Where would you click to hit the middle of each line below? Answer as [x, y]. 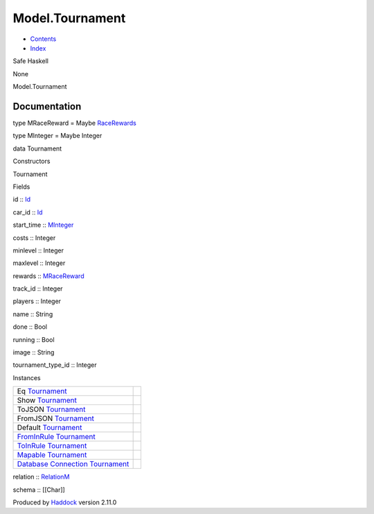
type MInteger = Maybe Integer [57, 136]
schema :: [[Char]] [39, 490]
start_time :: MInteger [43, 225]
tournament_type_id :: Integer [55, 365]
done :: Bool [30, 327]
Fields [21, 187]
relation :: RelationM [41, 477]
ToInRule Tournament [52, 446]
